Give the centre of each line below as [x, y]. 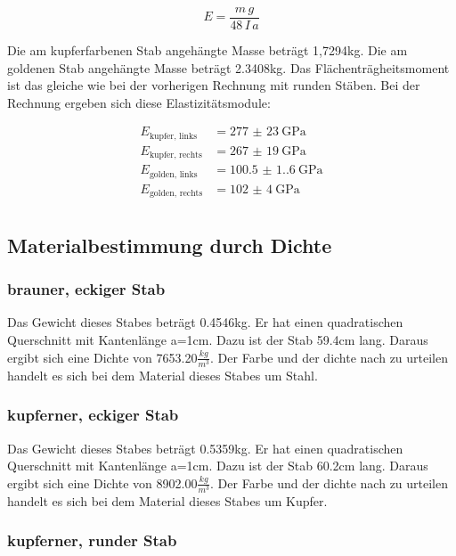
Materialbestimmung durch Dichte [170, 245]
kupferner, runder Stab [92, 540]
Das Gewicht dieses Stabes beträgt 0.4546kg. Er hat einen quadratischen [205, 322]
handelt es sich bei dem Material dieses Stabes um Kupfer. [167, 500]
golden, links [173, 174]
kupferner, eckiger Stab [93, 415]
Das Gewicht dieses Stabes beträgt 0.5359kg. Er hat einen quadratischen [205, 448]
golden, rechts [176, 194]
